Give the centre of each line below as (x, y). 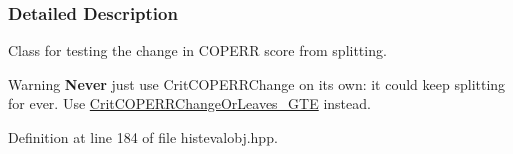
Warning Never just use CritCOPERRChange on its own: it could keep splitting (257, 83)
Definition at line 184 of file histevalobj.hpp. (143, 137)
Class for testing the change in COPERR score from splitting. (197, 50)
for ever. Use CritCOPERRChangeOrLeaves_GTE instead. (189, 103)
